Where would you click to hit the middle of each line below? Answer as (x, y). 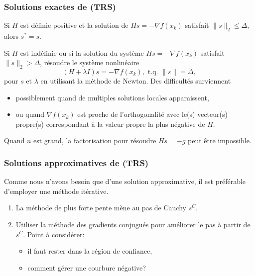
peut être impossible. (220, 140)
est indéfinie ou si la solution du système (82, 52)
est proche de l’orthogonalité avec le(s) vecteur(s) (152, 114)
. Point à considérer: (54, 234)
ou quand (30, 114)
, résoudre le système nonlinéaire (90, 62)
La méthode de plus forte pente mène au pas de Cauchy (101, 208)
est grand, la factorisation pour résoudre (95, 140)
